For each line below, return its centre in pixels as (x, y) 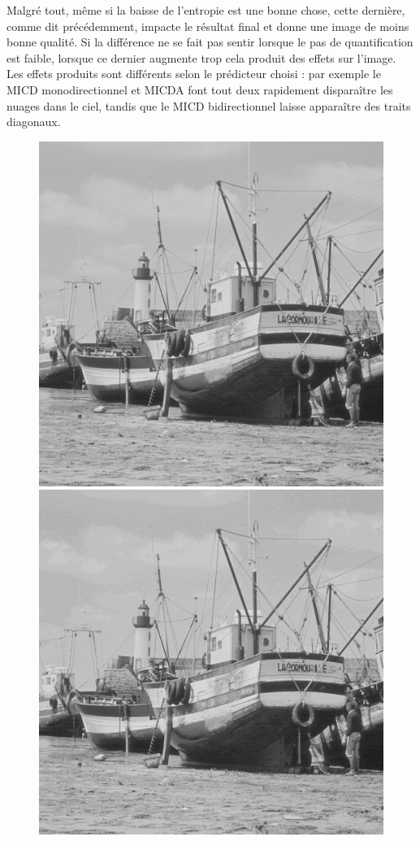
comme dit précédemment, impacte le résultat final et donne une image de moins (208, 26)
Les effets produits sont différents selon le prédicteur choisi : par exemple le (194, 74)
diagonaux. (34, 122)
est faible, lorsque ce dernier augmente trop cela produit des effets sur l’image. (201, 57)
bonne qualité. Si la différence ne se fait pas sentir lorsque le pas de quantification (210, 42)
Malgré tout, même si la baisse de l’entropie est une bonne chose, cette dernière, (206, 10)
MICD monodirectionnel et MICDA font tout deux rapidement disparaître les (200, 89)
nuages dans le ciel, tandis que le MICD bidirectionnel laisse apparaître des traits (209, 105)
